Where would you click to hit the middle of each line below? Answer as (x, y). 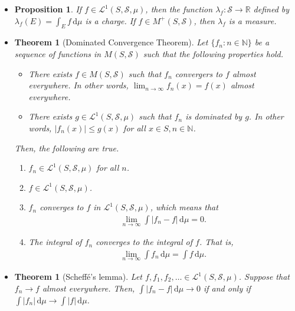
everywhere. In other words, (78, 85)
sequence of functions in (58, 53)
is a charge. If (110, 20)
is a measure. (253, 20)
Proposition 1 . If (48, 9)
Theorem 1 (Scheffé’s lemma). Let (78, 277)
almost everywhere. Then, (88, 288)
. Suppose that (264, 277)
